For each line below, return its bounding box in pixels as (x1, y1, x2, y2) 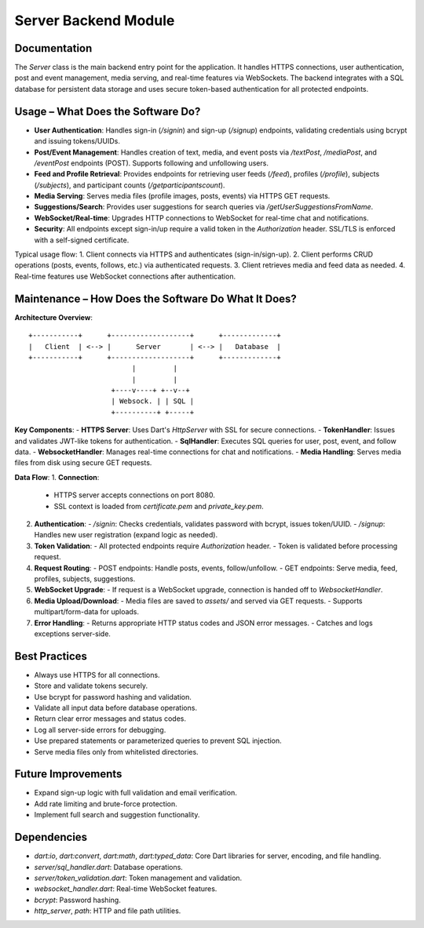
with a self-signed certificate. (34, 235, 130, 245)
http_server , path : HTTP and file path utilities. (34, 906, 181, 915)
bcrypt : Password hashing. (34, 895, 121, 904)
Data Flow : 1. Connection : (14, 472, 100, 482)
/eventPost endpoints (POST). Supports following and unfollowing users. (34, 158, 269, 168)
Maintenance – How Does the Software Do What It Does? (14, 292, 298, 305)
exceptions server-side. (34, 628, 111, 639)
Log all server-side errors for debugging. (34, 725, 166, 734)
